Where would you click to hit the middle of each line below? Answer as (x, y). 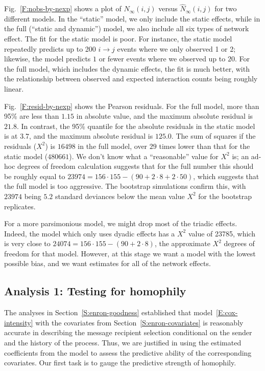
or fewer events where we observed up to (162, 59)
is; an (240, 156)
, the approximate (182, 243)
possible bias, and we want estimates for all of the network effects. (107, 263)
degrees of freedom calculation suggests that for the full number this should (136, 166)
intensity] (19, 322)
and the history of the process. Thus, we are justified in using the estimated (123, 343)
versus (168, 8)
